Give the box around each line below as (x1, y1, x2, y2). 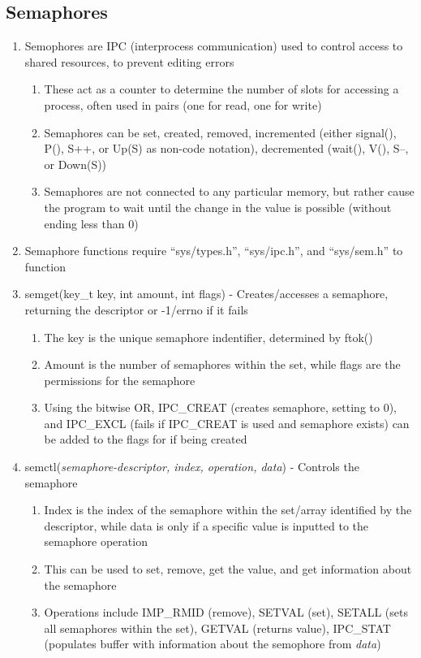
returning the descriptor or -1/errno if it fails (24, 301, 248, 318)
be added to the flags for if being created (44, 431, 247, 448)
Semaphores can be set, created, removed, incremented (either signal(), (44, 123, 397, 141)
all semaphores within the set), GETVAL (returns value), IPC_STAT (44, 619, 391, 636)
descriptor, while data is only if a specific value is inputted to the (44, 517, 368, 534)
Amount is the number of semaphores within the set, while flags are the (44, 356, 401, 373)
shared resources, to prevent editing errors (24, 53, 234, 70)
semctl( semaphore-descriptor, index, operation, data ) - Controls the (24, 458, 359, 475)
